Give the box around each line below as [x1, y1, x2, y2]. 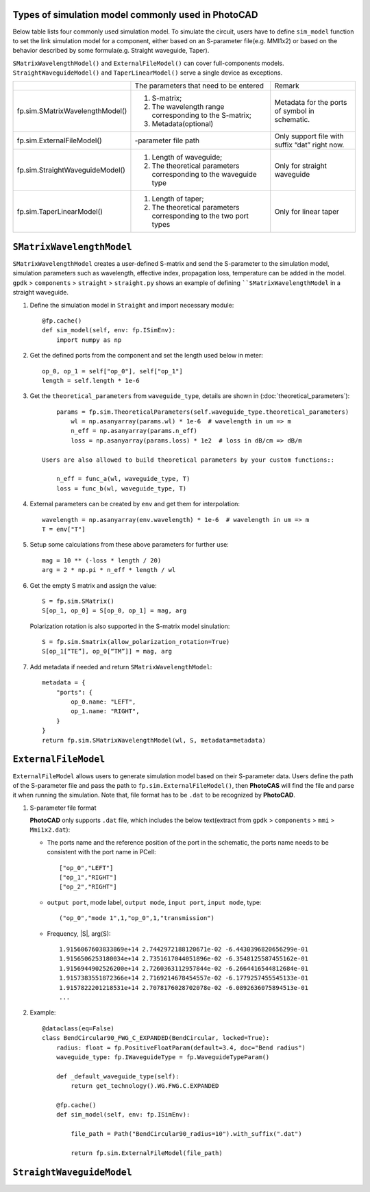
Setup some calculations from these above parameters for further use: [29, 541, 229, 549]
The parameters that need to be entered [134, 81, 264, 90]
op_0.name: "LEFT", [71, 698, 136, 706]
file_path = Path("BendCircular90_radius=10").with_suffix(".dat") [71, 1130, 302, 1138]
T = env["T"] [42, 525, 86, 533]
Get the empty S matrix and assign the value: [29, 581, 157, 589]
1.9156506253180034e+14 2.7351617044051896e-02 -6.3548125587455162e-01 [59, 955, 308, 963]
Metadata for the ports [274, 98, 347, 108]
